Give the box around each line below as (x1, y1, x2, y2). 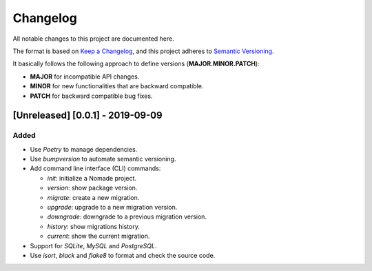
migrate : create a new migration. (47, 193, 140, 201)
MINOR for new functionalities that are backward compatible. (30, 82, 204, 90)
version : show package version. (47, 183, 138, 192)
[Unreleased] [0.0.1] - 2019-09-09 (12, 110, 163, 121)
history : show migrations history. (47, 222, 141, 230)
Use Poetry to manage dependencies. (30, 145, 138, 153)
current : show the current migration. (47, 232, 150, 241)
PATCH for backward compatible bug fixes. (30, 92, 153, 100)
